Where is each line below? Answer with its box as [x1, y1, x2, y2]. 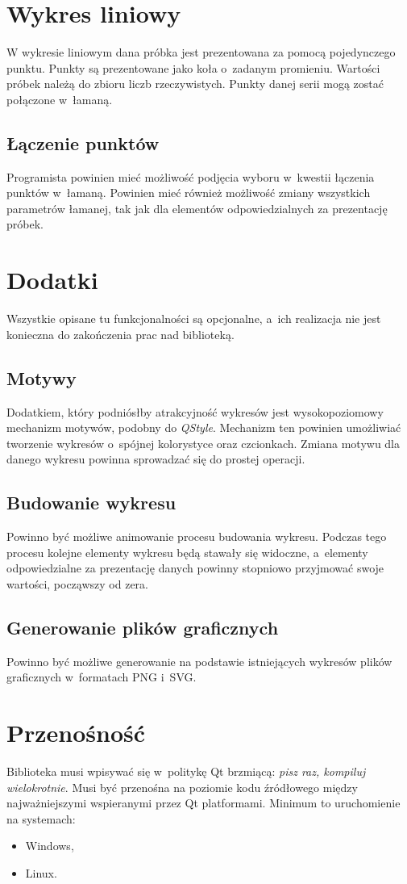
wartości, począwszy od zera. [6, 575, 148, 592]
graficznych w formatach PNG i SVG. [6, 668, 197, 685]
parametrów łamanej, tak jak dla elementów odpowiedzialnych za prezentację [6, 199, 388, 216]
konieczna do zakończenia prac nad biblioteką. [6, 325, 235, 342]
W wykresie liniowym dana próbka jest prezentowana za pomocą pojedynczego [6, 44, 396, 61]
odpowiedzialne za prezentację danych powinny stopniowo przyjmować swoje [6, 559, 384, 576]
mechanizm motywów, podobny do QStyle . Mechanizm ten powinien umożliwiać [6, 419, 401, 436]
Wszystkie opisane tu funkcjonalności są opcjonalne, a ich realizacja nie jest [6, 310, 381, 327]
